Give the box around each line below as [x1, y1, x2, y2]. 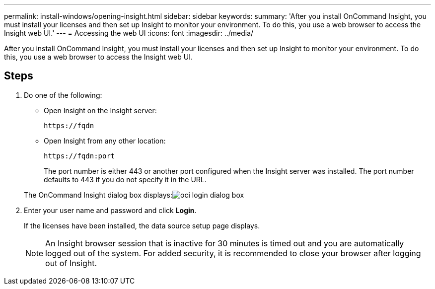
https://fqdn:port [44, 151, 115, 160]
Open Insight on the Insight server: [44, 106, 157, 115]
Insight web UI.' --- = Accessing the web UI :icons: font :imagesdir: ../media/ [4, 29, 254, 37]
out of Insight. [45, 258, 97, 268]
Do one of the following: [24, 90, 102, 99]
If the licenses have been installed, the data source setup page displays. [24, 221, 260, 230]
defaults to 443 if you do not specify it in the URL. [44, 175, 207, 184]
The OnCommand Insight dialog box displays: [24, 190, 173, 199]
